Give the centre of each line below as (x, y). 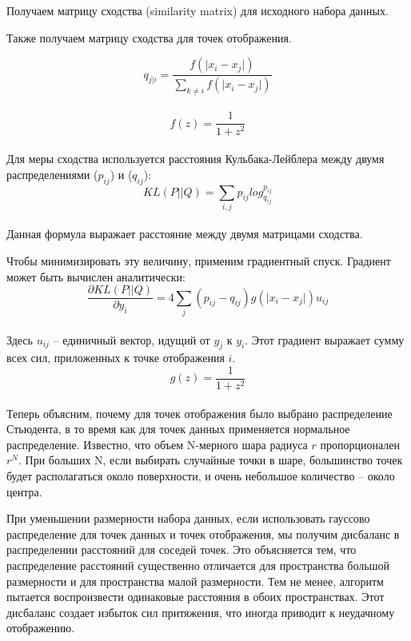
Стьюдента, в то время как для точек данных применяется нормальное (178, 429)
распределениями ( (52, 174)
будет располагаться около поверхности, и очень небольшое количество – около (201, 476)
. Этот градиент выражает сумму (325, 339)
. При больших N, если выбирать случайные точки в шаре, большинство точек (210, 460)
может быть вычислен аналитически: (96, 276)
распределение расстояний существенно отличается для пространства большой (198, 565)
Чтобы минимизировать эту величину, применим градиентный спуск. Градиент (199, 261)
